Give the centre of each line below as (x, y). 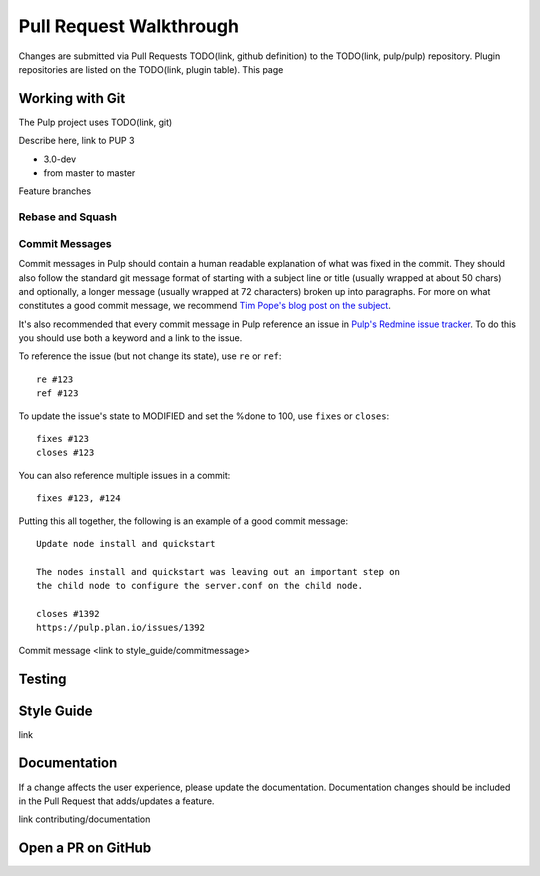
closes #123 (65, 453)
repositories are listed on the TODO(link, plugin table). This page (151, 69)
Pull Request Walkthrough (129, 26)
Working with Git (72, 98)
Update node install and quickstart (126, 543)
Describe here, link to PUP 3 (76, 141)
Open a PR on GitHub (85, 848)
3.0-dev (60, 159)
